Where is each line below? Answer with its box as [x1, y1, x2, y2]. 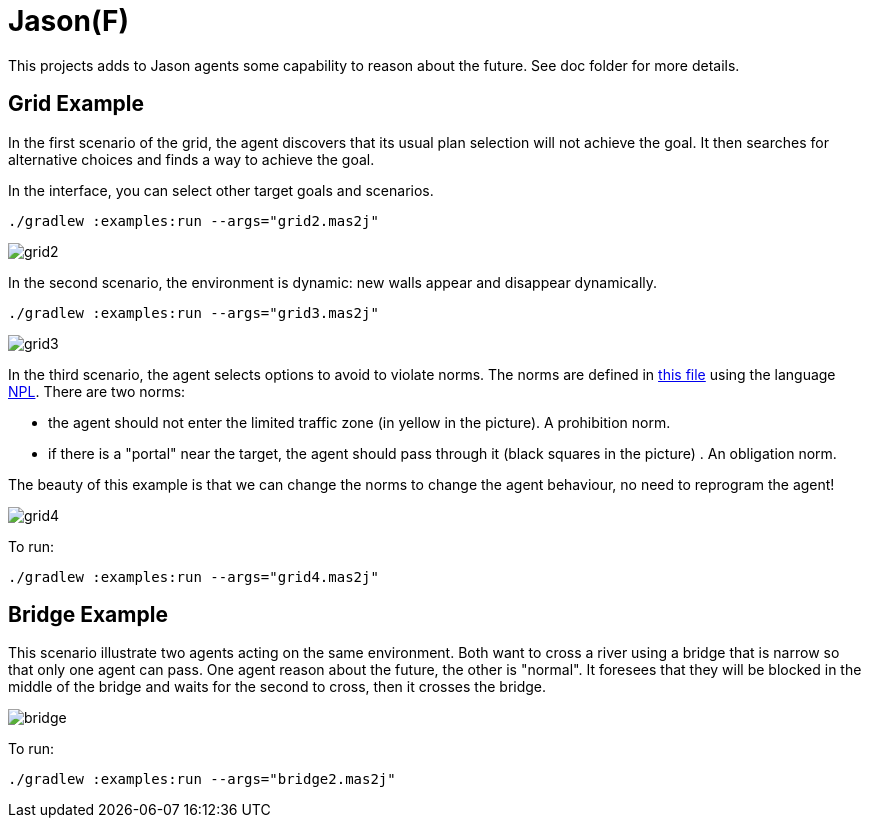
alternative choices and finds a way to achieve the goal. [8, 150, 375, 168]
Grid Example [8, 91, 144, 117]
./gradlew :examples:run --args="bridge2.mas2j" [8, 771, 396, 788]
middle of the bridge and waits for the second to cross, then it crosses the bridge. [8, 678, 547, 696]
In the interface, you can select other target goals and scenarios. [8, 181, 434, 199]
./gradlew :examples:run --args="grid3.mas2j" [8, 304, 379, 321]
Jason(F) [8, 4, 129, 38]
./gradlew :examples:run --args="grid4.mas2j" [8, 568, 379, 585]
